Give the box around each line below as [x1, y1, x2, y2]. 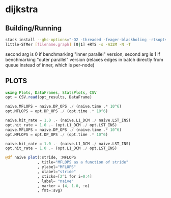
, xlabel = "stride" [37, 169, 76, 174]
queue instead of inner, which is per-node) [5, 62, 95, 68]
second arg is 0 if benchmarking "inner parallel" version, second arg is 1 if [5, 51, 160, 57]
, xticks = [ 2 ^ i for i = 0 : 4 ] [37, 174, 93, 179]
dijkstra [5, 4, 38, 15]
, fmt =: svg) [37, 188, 63, 193]
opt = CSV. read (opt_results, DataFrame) [5, 95, 93, 100]
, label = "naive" [37, 179, 74, 184]
